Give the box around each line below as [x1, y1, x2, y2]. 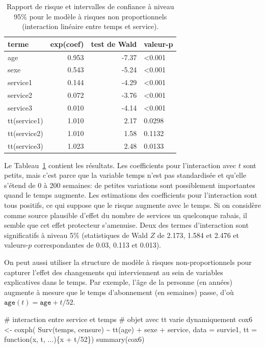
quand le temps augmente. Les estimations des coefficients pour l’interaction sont [4, 190, 257, 200]
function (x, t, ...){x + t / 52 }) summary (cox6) [4, 334, 145, 344]
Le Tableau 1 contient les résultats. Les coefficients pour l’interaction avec [4, 159, 236, 170]
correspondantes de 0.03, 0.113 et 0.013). [34, 239, 161, 250]
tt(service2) [8, 127, 43, 138]
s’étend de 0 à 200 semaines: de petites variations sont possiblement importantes [4, 179, 255, 190]
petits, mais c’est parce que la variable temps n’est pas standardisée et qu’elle [4, 170, 247, 180]
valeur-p [144, 38, 173, 49]
